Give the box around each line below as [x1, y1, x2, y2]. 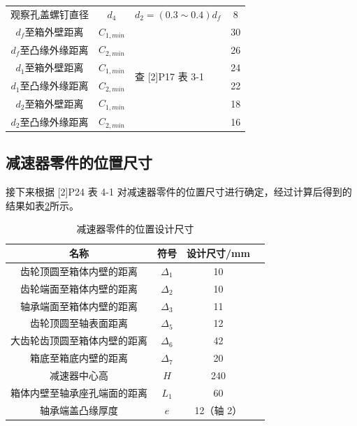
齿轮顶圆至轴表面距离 [30, 316, 128, 330]
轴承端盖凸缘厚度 [40, 402, 118, 417]
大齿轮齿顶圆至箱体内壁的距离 [10, 333, 147, 348]
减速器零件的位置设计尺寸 [76, 221, 194, 236]
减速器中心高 [50, 367, 108, 382]
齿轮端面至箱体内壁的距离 [20, 281, 138, 295]
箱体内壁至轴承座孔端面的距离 [10, 385, 147, 399]
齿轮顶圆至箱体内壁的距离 [20, 263, 138, 278]
